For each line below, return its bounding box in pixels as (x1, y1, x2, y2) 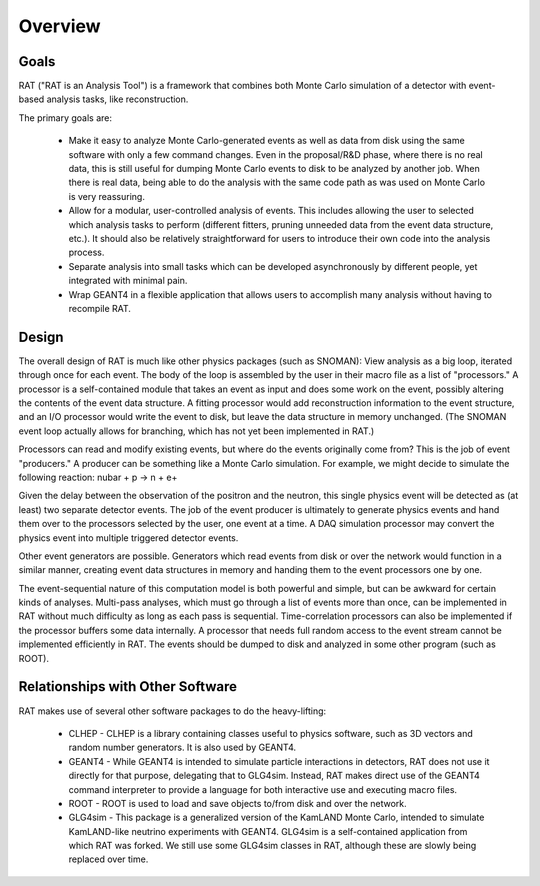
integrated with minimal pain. (68, 275, 188, 287)
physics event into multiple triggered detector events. (18, 531, 239, 544)
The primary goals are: (18, 111, 112, 124)
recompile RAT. (68, 302, 132, 314)
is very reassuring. (68, 190, 145, 202)
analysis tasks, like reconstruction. (46, 93, 189, 105)
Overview (18, 15, 101, 37)
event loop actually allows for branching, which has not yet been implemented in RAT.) (18, 425, 375, 437)
